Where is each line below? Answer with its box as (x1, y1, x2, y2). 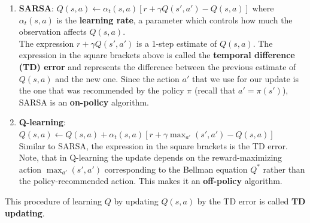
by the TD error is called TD (197, 194, 306, 207)
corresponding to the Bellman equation (104, 162, 248, 175)
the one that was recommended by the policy (19, 84, 184, 97)
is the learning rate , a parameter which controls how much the (56, 13, 293, 26)
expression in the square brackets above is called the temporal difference (19, 49, 295, 61)
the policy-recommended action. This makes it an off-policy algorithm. (19, 174, 282, 187)
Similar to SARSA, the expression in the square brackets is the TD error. (19, 139, 288, 152)
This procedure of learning (5, 194, 102, 207)
